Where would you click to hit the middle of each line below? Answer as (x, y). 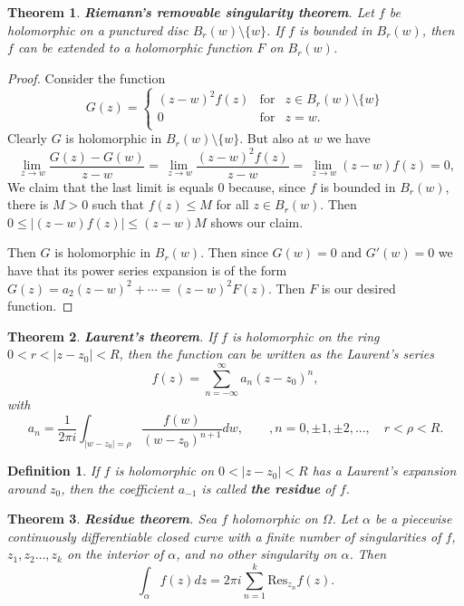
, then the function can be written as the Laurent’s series (277, 354)
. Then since (234, 252)
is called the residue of (268, 488)
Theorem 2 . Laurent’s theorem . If (112, 336)
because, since (267, 186)
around (27, 488)
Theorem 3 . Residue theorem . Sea (112, 519)
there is (28, 204)
